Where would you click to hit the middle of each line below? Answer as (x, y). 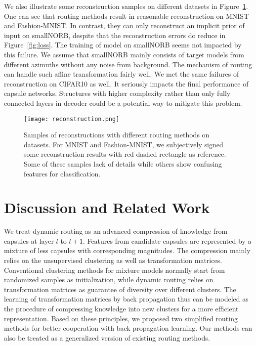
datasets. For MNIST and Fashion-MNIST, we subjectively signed (124, 144)
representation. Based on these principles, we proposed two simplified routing (121, 318)
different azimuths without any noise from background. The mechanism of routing (128, 64)
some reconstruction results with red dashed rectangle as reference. (125, 154)
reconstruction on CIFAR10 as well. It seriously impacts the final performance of (126, 83)
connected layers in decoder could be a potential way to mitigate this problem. (123, 103)
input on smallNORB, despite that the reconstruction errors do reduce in (115, 35)
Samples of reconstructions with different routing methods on (117, 135)
